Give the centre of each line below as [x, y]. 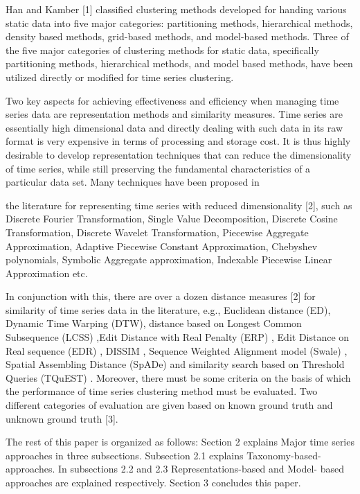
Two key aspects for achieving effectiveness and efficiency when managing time [172, 100]
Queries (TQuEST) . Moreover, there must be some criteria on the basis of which [178, 377]
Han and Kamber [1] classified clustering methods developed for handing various [176, 9]
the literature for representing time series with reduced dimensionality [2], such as [179, 205]
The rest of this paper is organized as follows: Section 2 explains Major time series [180, 442]
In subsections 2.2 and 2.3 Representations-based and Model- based [201, 469]
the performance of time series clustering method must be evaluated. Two [162, 391]
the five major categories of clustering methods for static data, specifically [162, 50]
